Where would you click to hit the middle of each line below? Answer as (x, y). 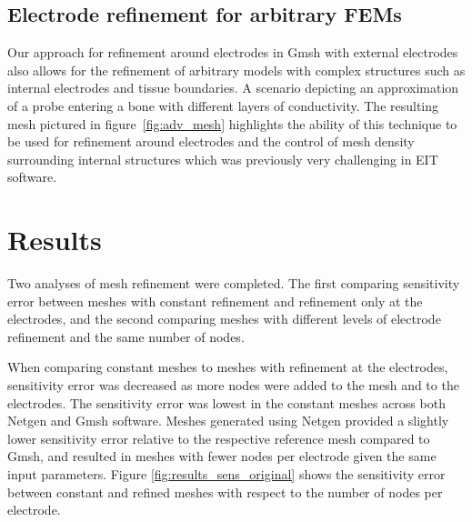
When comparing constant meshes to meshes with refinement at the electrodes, (228, 367)
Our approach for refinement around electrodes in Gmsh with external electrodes (233, 52)
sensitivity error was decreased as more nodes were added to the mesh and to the (233, 385)
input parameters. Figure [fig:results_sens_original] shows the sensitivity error (226, 474)
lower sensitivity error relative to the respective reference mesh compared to (219, 438)
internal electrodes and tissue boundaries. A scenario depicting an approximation (233, 88)
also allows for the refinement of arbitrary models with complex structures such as (236, 70)
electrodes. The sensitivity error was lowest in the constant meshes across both (226, 402)
